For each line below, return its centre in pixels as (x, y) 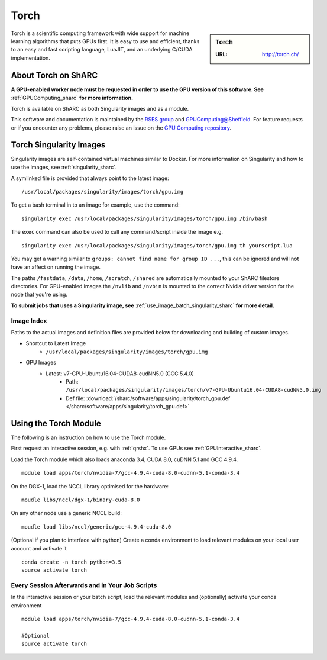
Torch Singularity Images (58, 145)
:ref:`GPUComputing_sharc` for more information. (72, 98)
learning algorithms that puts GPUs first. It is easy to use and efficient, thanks (105, 41)
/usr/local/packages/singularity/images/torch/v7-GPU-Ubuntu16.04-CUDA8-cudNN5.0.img (194, 390)
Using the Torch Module (56, 423)
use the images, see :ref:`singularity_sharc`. (64, 167)
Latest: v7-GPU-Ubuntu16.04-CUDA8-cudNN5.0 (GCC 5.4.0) (120, 374)
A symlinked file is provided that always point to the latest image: (90, 178)
